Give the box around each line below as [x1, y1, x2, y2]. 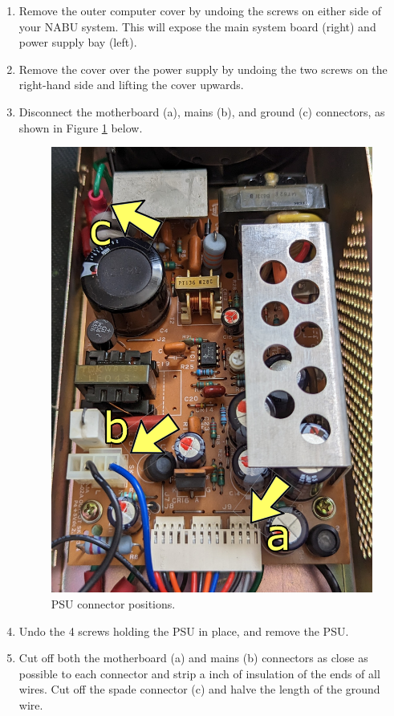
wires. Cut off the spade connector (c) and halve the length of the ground [18, 681, 380, 698]
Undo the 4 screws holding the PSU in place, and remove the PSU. [18, 622, 349, 639]
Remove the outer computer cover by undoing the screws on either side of [18, 2, 382, 18]
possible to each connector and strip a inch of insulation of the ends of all [18, 665, 380, 681]
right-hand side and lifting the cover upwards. [18, 76, 244, 93]
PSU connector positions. [51, 596, 176, 612]
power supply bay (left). [18, 34, 137, 51]
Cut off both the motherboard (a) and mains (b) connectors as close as [18, 649, 368, 666]
